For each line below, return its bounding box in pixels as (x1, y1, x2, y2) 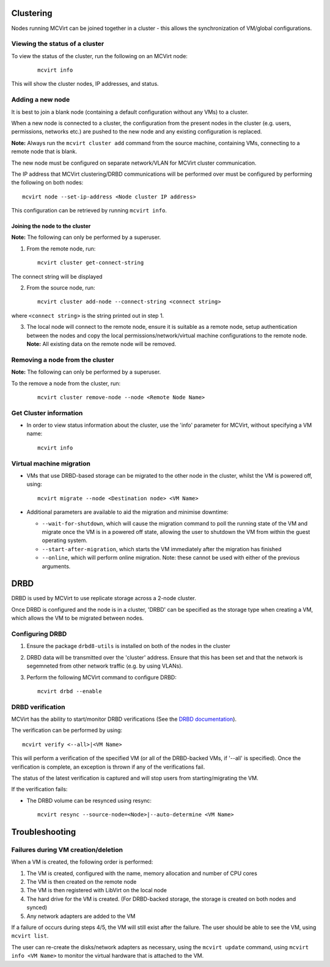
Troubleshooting (11, 827, 76, 837)
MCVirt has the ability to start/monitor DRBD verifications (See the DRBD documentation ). (11, 715, 237, 723)
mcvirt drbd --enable (37, 688, 102, 694)
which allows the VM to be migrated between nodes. (11, 614, 144, 622)
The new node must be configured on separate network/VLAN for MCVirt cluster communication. (11, 159, 257, 167)
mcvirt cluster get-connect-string (37, 259, 144, 266)
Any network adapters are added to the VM (26, 912, 136, 920)
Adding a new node (11, 96, 70, 104)
